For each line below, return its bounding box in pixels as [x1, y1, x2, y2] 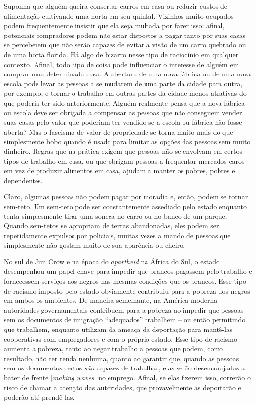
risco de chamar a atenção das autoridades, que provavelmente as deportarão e [4, 382, 241, 392]
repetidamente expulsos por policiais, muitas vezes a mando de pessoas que [4, 230, 231, 240]
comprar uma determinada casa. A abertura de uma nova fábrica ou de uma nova [4, 69, 251, 79]
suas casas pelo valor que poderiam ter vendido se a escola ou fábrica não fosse [4, 117, 242, 127]
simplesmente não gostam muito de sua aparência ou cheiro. [4, 240, 185, 250]
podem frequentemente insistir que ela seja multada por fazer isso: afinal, [4, 20, 225, 31]
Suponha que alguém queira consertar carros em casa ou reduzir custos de [4, 1, 227, 11]
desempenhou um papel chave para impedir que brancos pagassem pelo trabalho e [4, 266, 252, 276]
